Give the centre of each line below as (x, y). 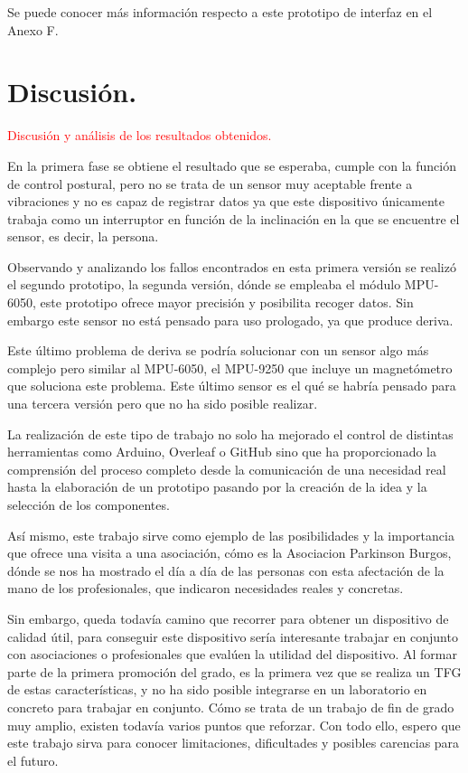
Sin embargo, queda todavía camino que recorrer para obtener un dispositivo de (228, 618)
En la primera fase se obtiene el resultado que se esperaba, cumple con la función (232, 165)
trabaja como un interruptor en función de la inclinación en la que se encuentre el (234, 218)
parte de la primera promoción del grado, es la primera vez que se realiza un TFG (234, 671)
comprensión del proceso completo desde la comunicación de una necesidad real (227, 469)
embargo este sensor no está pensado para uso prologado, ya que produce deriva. (230, 320)
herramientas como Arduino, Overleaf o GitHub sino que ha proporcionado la (222, 452)
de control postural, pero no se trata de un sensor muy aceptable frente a (210, 183)
